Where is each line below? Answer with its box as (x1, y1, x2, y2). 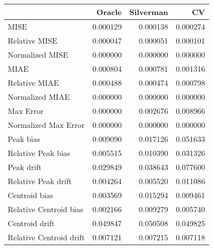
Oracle (96, 6, 122, 17)
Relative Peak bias (8, 147, 71, 158)
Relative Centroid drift (8, 232, 85, 243)
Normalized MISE (8, 49, 69, 60)
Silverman (129, 6, 169, 17)
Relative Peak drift (8, 175, 72, 187)
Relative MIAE (8, 77, 59, 88)
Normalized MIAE (8, 91, 70, 102)
